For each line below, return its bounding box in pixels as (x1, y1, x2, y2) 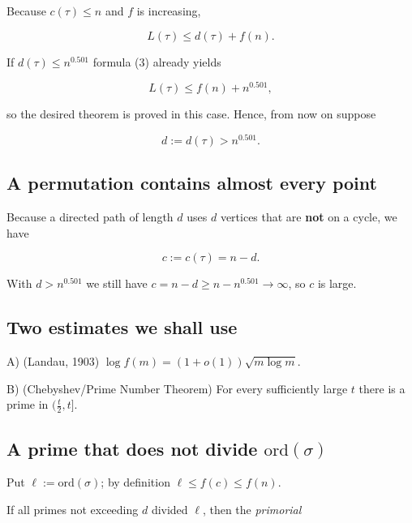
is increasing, (136, 2, 201, 19)
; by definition (101, 474, 170, 491)
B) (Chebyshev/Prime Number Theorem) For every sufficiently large (6, 379, 348, 397)
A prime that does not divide (6, 435, 258, 461)
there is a (358, 379, 406, 397)
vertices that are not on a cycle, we (220, 208, 397, 225)
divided (151, 500, 188, 517)
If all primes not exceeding (6, 500, 139, 517)
